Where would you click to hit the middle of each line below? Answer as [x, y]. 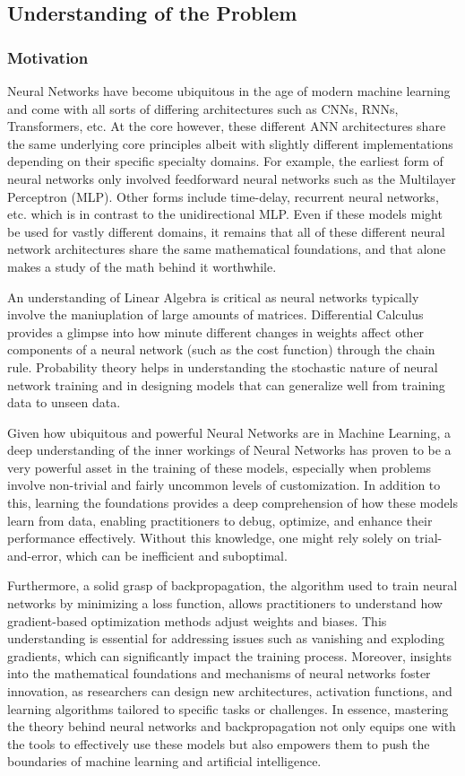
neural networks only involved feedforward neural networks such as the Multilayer [232, 178]
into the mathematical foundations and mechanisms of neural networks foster [219, 673]
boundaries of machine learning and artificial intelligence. [164, 761]
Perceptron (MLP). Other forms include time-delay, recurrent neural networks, [223, 196]
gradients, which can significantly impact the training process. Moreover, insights [230, 655]
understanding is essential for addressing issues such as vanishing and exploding [226, 638]
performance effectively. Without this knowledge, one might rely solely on [209, 538]
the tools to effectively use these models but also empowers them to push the [219, 743]
